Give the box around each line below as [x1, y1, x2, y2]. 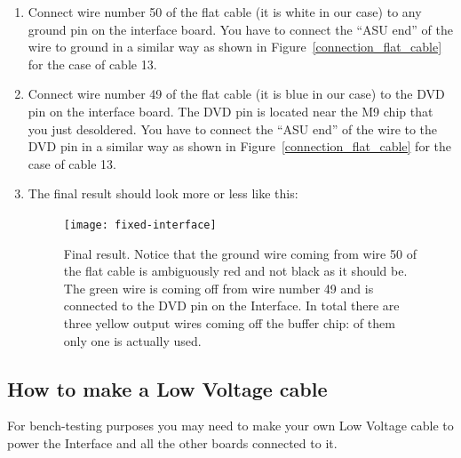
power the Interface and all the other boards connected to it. [7, 433, 338, 452]
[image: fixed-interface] [63, 218, 217, 231]
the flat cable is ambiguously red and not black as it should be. [63, 261, 408, 280]
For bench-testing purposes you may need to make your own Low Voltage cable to [7, 416, 454, 435]
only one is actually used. [63, 331, 202, 350]
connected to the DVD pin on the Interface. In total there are [63, 296, 400, 315]
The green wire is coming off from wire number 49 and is [63, 278, 374, 297]
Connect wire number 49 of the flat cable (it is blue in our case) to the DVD [28, 84, 445, 103]
